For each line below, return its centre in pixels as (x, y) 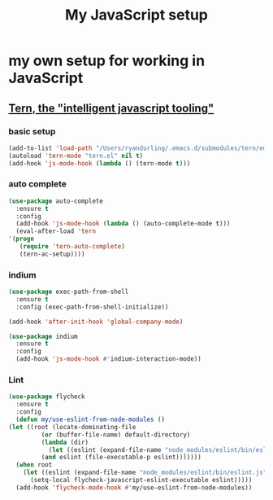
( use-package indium (43, 336)
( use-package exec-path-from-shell (69, 292)
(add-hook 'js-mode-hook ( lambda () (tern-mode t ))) (100, 163)
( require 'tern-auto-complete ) (72, 247)
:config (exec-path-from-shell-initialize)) (92, 307)
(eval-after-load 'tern (56, 231)
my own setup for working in (107, 61)
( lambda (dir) (65, 442)
